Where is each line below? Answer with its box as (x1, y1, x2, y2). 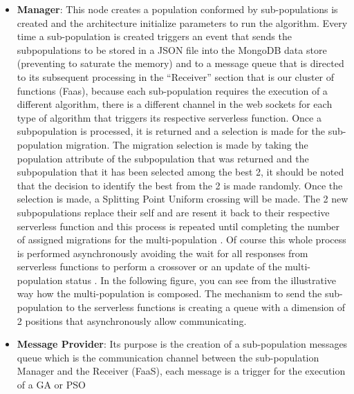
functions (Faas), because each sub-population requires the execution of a (17, 83, 328, 97)
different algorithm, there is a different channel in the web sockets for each (17, 97, 333, 111)
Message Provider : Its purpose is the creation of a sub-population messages (17, 337, 348, 351)
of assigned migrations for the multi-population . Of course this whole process (17, 232, 346, 247)
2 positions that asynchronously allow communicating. (17, 313, 247, 328)
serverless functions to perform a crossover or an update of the (17, 259, 282, 274)
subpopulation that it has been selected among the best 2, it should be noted (17, 165, 344, 179)
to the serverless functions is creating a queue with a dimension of (66, 300, 346, 315)
